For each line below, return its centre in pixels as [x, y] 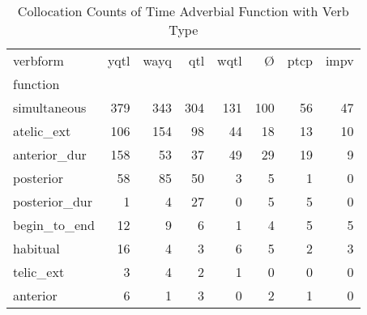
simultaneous [50, 107]
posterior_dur [53, 201]
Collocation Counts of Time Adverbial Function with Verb [183, 11]
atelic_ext [42, 131]
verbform [38, 60]
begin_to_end [54, 225]
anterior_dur [50, 154]
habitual [36, 248]
